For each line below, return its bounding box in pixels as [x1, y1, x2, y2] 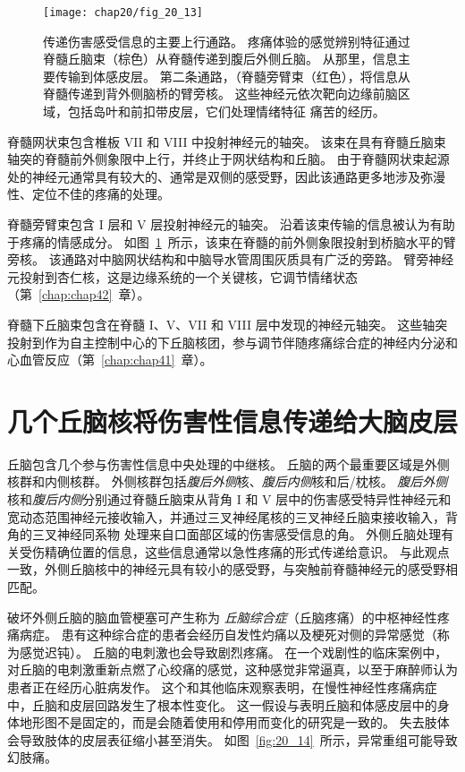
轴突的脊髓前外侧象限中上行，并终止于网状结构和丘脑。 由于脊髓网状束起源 [7, 150, 450, 168]
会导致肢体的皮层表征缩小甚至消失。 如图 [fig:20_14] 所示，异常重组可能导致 [7, 730, 458, 749]
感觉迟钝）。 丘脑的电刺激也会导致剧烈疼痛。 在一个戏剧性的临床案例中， [19, 642, 448, 661]
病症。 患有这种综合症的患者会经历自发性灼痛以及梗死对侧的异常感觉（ [19, 625, 437, 644]
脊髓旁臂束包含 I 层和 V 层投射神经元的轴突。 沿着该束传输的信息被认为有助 [7, 215, 455, 233]
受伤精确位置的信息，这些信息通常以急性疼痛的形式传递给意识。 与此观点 [19, 542, 450, 561]
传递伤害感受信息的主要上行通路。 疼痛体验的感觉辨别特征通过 [43, 31, 410, 50]
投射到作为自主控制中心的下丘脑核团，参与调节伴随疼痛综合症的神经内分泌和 [7, 332, 458, 351]
